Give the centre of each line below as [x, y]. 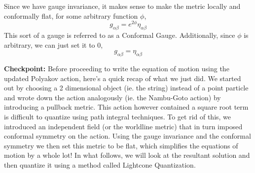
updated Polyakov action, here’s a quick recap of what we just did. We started [123, 78]
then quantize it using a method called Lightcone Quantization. [100, 164]
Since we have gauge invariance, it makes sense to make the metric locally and [122, 6]
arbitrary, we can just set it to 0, [54, 44]
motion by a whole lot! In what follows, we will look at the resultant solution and [127, 155]
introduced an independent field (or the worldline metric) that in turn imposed [123, 126]
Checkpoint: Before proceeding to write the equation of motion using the [117, 69]
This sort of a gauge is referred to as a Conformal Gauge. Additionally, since [120, 35]
